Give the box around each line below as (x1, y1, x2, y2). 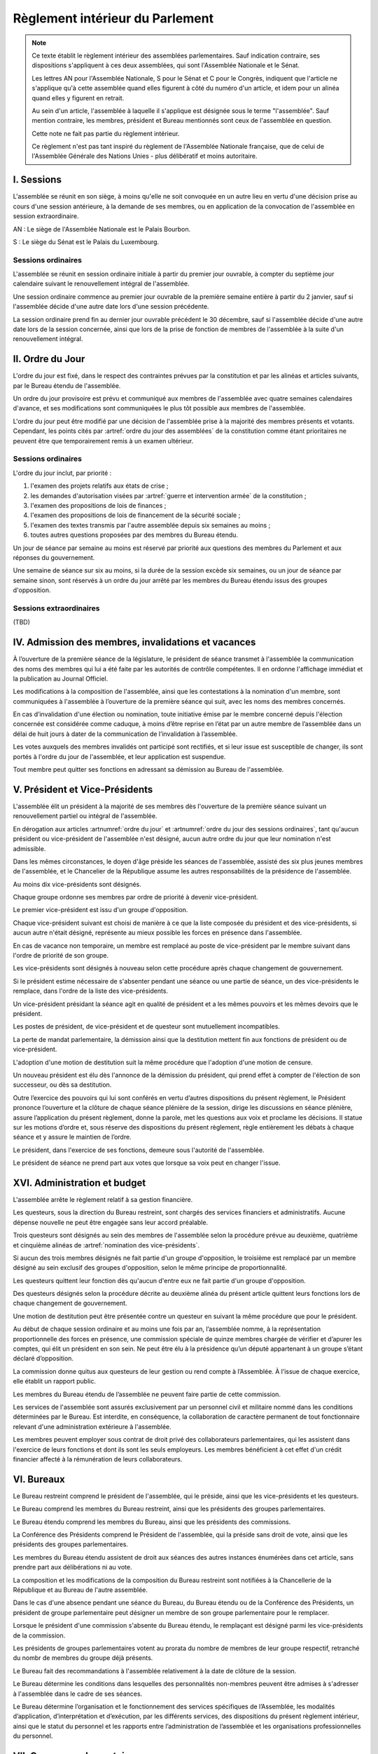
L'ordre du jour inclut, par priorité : (13, 469, 112, 477)
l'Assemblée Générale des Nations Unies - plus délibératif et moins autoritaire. (31, 152, 258, 161)
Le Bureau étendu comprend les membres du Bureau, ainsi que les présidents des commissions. (13, 1518, 291, 1526)
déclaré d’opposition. (13, 1354, 73, 1363)
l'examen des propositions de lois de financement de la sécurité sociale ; (30, 511, 241, 519)
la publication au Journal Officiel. (13, 674, 108, 683)
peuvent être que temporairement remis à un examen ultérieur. (13, 436, 194, 445)
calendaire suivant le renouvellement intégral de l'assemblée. (13, 279, 190, 288)
